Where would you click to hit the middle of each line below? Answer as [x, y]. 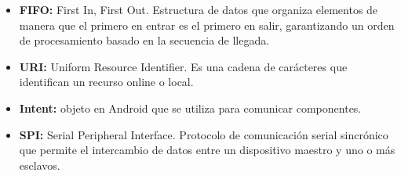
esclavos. [40, 165]
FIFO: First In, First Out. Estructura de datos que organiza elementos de [199, 9]
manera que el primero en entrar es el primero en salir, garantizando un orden [207, 25]
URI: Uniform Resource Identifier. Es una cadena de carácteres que [183, 66]
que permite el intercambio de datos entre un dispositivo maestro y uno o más [207, 150]
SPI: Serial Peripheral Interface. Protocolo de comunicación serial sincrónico [204, 134]
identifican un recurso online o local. [106, 82]
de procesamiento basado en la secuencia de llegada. [144, 40]
